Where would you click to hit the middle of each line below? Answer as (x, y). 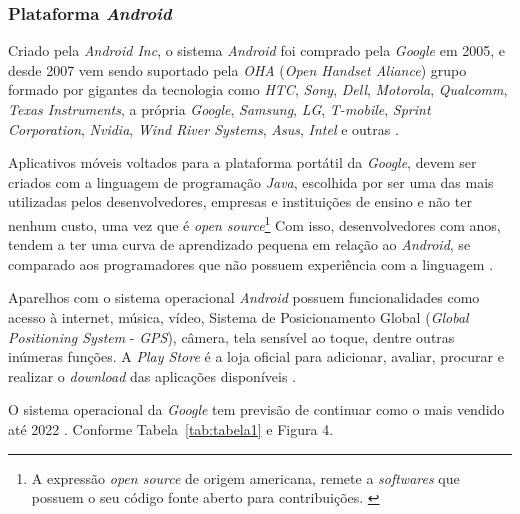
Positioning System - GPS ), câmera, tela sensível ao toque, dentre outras (231, 336)
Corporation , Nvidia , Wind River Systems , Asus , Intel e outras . (203, 128)
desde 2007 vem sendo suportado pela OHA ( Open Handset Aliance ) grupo (237, 69)
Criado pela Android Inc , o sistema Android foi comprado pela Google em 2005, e (256, 50)
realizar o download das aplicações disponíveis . (152, 375)
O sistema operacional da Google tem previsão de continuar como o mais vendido (256, 409)
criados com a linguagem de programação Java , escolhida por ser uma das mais (251, 181)
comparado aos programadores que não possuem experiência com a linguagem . (251, 263)
